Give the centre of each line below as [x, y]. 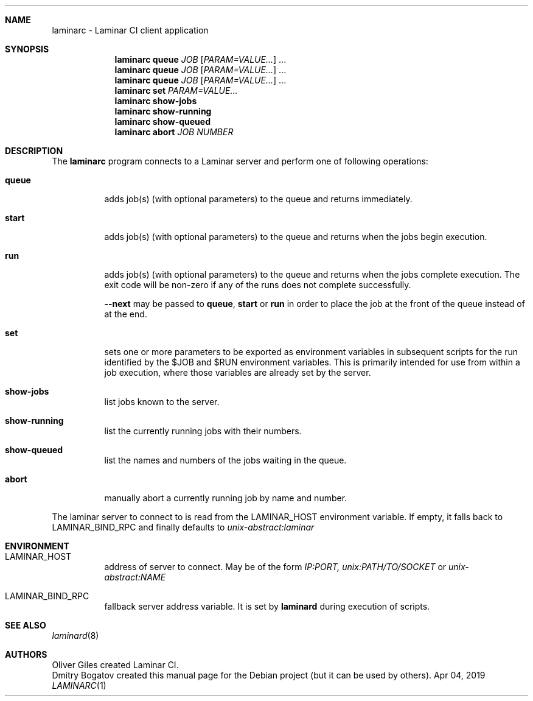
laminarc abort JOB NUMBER [174, 132]
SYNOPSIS [27, 49]
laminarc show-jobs [156, 101]
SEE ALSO [26, 625]
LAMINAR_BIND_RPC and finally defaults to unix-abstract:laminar [183, 527]
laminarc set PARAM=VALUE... [176, 90]
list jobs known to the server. [162, 402]
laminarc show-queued [163, 122]
